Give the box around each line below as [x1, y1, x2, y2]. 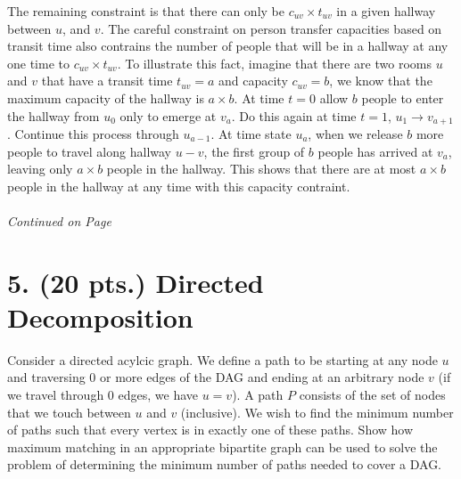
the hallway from [7, 106, 100, 125]
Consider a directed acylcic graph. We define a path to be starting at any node [7, 350, 438, 369]
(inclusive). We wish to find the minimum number [180, 402, 454, 421]
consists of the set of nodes [299, 386, 446, 404]
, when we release [308, 125, 403, 143]
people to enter [361, 88, 444, 107]
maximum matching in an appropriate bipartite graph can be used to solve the [7, 437, 438, 456]
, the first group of [203, 142, 305, 160]
